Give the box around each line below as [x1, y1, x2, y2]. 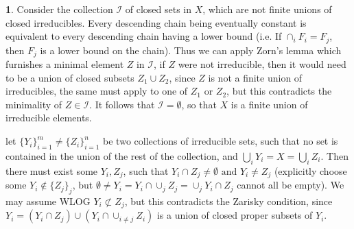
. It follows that [89, 97, 155, 111]
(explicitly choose [274, 163, 347, 178]
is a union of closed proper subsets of [156, 208, 313, 222]
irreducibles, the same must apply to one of [5, 84, 188, 98]
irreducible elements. [5, 110, 92, 125]
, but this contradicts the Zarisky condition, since [124, 193, 333, 208]
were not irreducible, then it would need [178, 57, 346, 71]
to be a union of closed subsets [5, 70, 134, 84]
